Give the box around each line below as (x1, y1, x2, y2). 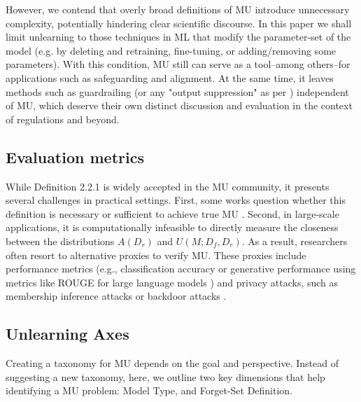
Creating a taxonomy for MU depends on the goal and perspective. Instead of (6, 356, 339, 370)
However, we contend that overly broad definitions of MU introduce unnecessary (6, 2, 350, 16)
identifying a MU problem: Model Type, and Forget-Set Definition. (6, 383, 293, 398)
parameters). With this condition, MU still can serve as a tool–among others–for (6, 57, 351, 71)
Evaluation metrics (6, 146, 144, 167)
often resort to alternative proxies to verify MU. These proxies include (6, 247, 306, 262)
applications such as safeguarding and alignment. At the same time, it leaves (6, 70, 334, 85)
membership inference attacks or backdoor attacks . (6, 289, 227, 303)
